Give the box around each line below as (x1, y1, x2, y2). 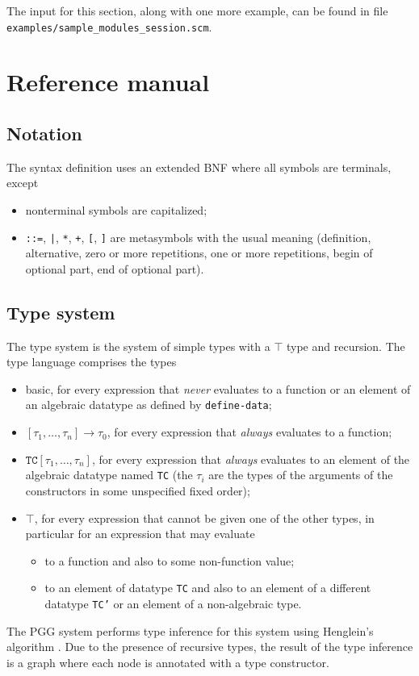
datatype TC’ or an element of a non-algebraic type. (44, 595, 302, 611)
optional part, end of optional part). (25, 260, 204, 277)
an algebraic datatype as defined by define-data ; (25, 396, 272, 413)
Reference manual (6, 65, 210, 98)
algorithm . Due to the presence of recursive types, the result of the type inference (6, 638, 413, 655)
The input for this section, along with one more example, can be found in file (6, 2, 388, 19)
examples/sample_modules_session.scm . (6, 18, 212, 35)
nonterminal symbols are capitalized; (25, 202, 207, 219)
